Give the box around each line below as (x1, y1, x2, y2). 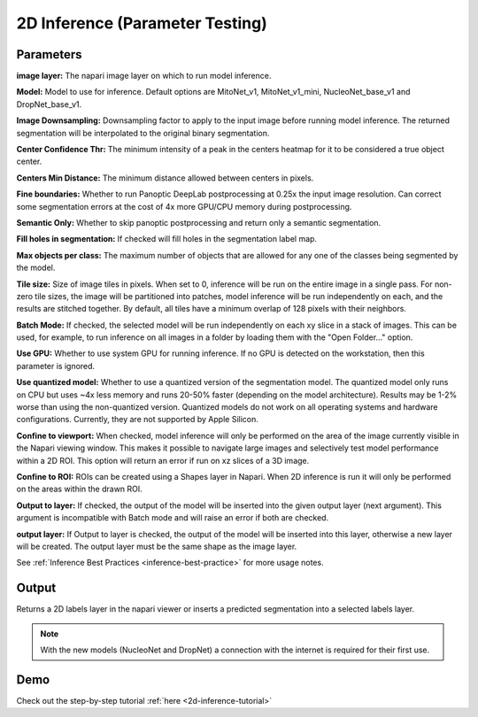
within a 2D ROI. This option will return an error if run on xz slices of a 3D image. (16, 455, 310, 466)
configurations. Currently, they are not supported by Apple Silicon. (16, 414, 258, 425)
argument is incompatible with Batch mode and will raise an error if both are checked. (16, 513, 329, 523)
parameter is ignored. (16, 360, 96, 371)
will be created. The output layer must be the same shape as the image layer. (16, 541, 297, 551)
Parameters (16, 47, 82, 62)
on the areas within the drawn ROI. (16, 483, 143, 495)
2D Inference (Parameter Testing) (16, 13, 267, 33)
